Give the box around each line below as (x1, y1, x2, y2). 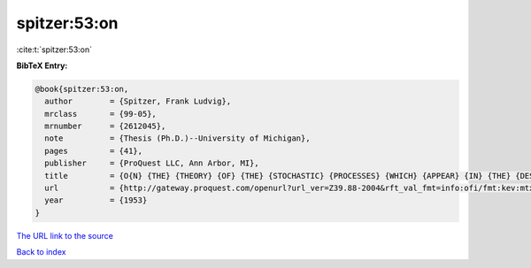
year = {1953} (44, 195, 148, 205)
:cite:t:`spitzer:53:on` (16, 44, 93, 55)
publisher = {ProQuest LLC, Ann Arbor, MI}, (44, 158, 260, 168)
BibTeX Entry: (16, 60, 68, 71)
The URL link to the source (16, 230, 114, 241)
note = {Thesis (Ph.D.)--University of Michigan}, (44, 134, 311, 143)
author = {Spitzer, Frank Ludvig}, (44, 96, 232, 106)
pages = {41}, (44, 146, 143, 156)
